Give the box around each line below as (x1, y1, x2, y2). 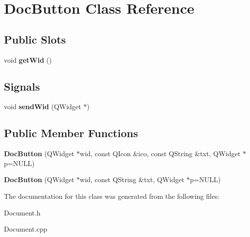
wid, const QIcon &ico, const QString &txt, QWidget (80, 148, 241, 159)
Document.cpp (4, 224, 47, 234)
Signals (4, 78, 40, 94)
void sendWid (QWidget (4, 101, 81, 112)
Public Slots (4, 31, 66, 47)
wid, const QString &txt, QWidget (80, 174, 184, 185)
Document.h (4, 207, 41, 217)
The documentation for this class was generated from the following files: (4, 190, 220, 201)
